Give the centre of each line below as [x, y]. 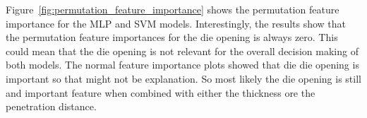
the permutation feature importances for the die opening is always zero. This [172, 37]
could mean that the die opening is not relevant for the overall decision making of [182, 51]
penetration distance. [51, 106]
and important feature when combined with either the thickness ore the [161, 92]
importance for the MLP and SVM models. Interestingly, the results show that [176, 23]
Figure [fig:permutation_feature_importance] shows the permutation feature [173, 9]
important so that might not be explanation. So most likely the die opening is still [183, 78]
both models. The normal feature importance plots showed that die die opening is [182, 65]
